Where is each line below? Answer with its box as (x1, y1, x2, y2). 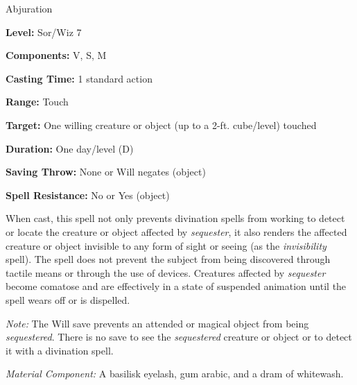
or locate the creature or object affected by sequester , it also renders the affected (6, 224, 347, 239)
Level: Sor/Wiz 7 (6, 24, 82, 39)
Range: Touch (6, 94, 69, 109)
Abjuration (6, 1, 53, 15)
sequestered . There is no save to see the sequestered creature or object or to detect (6, 330, 352, 344)
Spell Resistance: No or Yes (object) (6, 187, 170, 202)
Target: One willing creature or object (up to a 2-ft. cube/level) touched (6, 117, 317, 132)
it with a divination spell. (6, 343, 114, 357)
